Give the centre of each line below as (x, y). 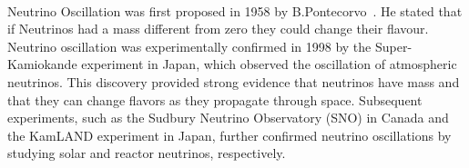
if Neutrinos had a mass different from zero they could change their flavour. (218, 29)
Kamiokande (42, 64)
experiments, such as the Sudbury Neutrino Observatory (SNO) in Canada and (228, 118)
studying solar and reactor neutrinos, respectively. (147, 153)
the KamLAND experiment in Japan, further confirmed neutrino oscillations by (229, 135)
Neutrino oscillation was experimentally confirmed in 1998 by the (189, 46)
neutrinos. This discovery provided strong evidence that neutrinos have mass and (234, 81)
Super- (393, 46)
